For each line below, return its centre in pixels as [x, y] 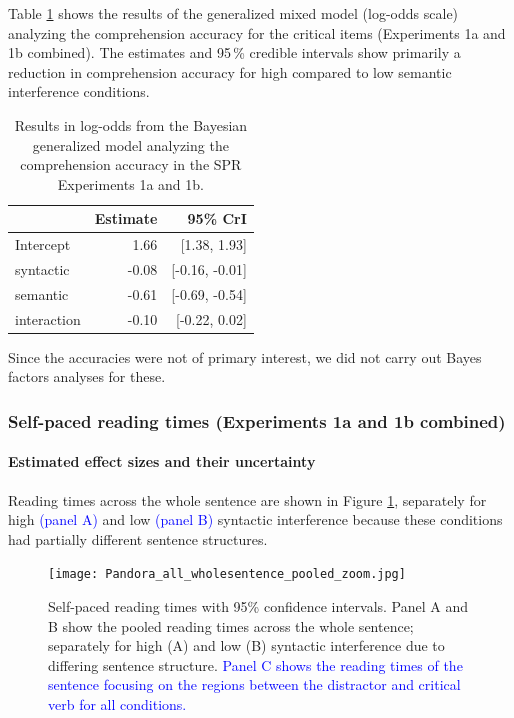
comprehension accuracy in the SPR [131, 164]
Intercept [43, 244]
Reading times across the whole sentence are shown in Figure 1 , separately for [247, 499]
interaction [48, 318]
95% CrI [217, 218]
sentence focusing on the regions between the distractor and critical [254, 684]
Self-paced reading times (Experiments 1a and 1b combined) [257, 420]
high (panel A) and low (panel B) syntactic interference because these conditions [255, 519]
